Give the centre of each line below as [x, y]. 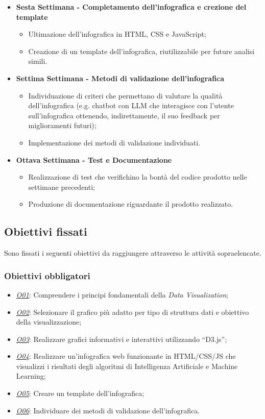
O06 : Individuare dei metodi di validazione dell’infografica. [108, 410]
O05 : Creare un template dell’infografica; [80, 393]
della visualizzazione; [49, 322]
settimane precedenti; [62, 187]
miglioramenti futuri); [62, 125]
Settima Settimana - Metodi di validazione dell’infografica [120, 78]
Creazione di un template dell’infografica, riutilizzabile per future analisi [141, 51]
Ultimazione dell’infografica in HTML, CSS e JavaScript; [117, 34]
